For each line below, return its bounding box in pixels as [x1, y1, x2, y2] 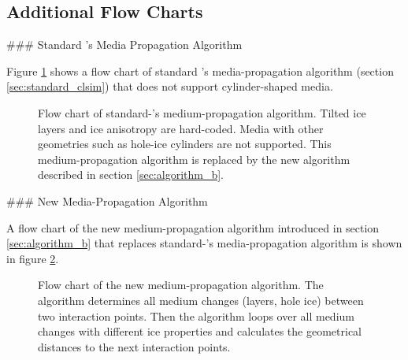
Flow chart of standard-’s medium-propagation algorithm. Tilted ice [38, 104, 366, 121]
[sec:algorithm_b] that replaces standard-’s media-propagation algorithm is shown [6, 235, 402, 251]
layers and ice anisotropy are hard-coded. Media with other [38, 120, 324, 136]
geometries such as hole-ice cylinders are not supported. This [38, 135, 332, 152]
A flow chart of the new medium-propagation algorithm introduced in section [6, 219, 380, 236]
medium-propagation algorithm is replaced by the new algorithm [38, 150, 351, 167]
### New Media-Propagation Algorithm [6, 192, 208, 209]
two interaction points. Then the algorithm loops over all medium [38, 307, 354, 324]
